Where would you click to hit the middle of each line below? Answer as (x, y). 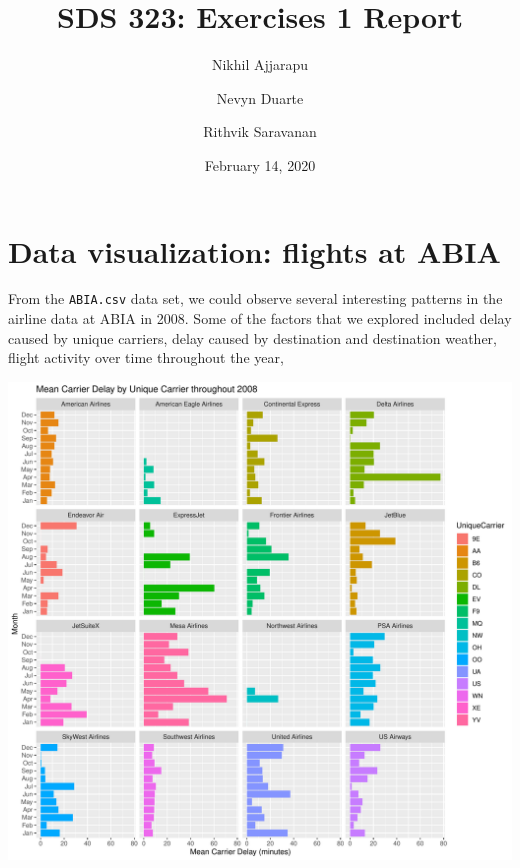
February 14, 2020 (260, 164)
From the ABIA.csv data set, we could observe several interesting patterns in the (255, 298)
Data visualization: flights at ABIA (254, 250)
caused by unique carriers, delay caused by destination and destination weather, (253, 337)
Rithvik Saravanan (260, 131)
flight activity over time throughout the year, (146, 357)
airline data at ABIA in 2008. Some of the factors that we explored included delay (260, 318)
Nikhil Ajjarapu (260, 64)
